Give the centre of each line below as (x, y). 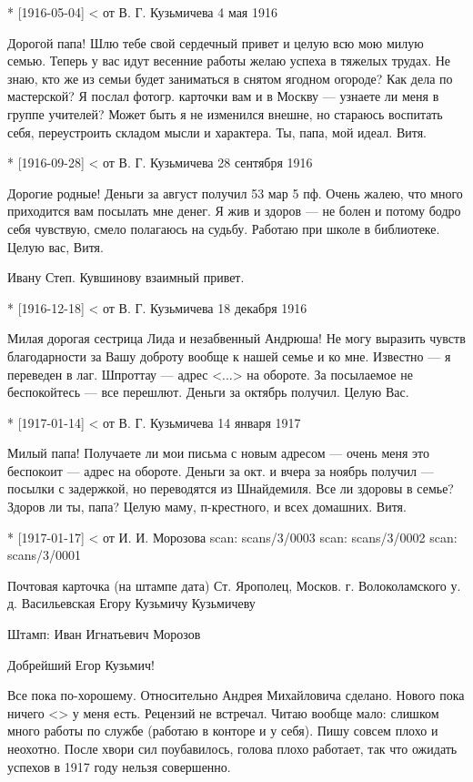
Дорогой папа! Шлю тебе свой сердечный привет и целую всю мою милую (216, 42)
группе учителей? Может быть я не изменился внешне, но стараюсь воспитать (225, 113)
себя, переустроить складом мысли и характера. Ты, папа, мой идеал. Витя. (217, 132)
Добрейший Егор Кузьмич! (81, 664)
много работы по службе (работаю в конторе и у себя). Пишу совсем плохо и (223, 731)
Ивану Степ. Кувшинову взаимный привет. (126, 277)
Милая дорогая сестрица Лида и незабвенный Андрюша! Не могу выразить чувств (236, 338)
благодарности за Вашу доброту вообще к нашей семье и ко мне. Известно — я (229, 355)
